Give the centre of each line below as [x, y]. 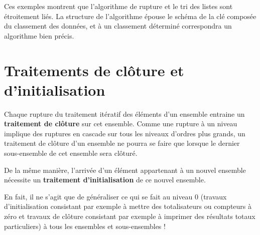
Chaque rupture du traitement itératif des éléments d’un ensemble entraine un [124, 113]
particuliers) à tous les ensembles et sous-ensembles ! [85, 226]
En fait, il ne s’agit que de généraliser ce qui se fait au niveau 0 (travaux [115, 196]
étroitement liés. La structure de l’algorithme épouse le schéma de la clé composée [130, 16]
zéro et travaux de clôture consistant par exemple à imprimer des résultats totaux [130, 216]
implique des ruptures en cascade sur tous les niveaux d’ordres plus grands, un [125, 133]
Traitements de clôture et [94, 70]
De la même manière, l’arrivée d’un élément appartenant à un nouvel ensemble [125, 170]
